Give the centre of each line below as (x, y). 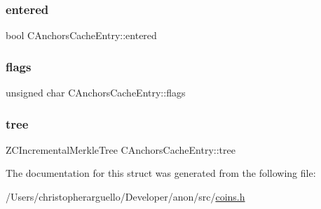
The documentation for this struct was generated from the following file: (161, 173)
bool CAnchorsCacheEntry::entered (81, 35)
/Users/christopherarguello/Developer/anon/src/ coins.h (125, 197)
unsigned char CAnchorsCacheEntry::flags (96, 93)
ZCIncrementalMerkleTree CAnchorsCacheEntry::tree (121, 149)
